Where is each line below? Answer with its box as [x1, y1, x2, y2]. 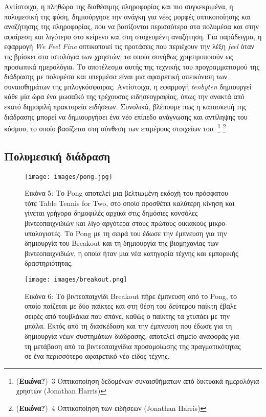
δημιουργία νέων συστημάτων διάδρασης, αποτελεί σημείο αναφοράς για [25, 331, 239, 341]
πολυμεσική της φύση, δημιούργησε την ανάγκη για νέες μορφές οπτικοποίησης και [4, 11, 251, 21]
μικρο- [209, 218, 228, 228]
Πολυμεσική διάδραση [4, 148, 110, 164]
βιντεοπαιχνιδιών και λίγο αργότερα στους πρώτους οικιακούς [25, 218, 207, 228]
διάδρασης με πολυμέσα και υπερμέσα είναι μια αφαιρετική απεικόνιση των [4, 71, 228, 82]
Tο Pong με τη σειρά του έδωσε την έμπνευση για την [64, 227, 227, 238]
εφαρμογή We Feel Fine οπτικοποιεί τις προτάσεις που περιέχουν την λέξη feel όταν [4, 41, 254, 52]
